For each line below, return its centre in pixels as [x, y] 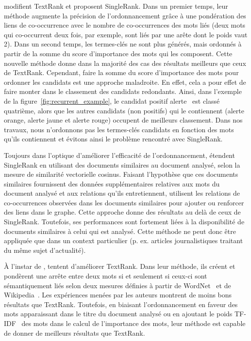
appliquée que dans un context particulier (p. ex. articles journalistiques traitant [124, 240]
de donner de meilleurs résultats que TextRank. [75, 333]
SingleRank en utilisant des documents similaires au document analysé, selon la [122, 164]
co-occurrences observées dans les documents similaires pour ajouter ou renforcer [124, 202]
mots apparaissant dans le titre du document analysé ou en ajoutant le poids [118, 314]
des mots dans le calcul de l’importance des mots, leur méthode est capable [134, 323]
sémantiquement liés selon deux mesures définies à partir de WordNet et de [117, 285]
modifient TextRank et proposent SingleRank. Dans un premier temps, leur [116, 6]
